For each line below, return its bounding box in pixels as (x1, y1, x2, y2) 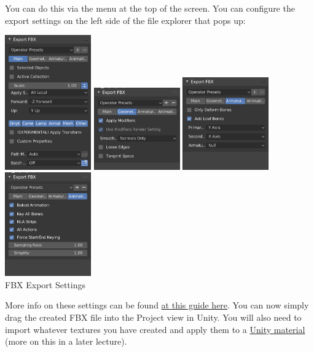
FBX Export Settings (5, 278, 85, 291)
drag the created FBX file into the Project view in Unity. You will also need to (5, 310, 302, 323)
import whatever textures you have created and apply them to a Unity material (5, 323, 305, 335)
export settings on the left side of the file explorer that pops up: (5, 13, 246, 26)
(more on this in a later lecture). (5, 335, 127, 348)
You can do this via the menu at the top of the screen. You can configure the (5, 2, 295, 14)
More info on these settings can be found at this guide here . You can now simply (5, 299, 309, 312)
